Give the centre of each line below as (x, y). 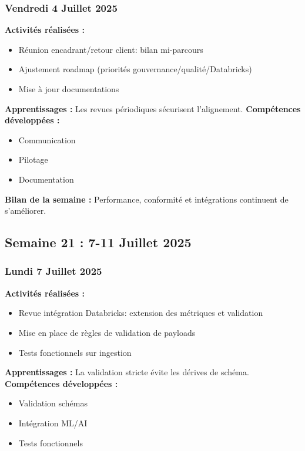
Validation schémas (53, 403)
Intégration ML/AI (53, 423)
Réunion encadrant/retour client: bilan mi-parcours (111, 49)
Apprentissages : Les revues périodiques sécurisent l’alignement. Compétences (153, 108)
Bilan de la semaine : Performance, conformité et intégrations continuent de (147, 199)
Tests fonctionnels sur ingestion (75, 352)
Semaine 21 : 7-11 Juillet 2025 (98, 242)
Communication (47, 139)
